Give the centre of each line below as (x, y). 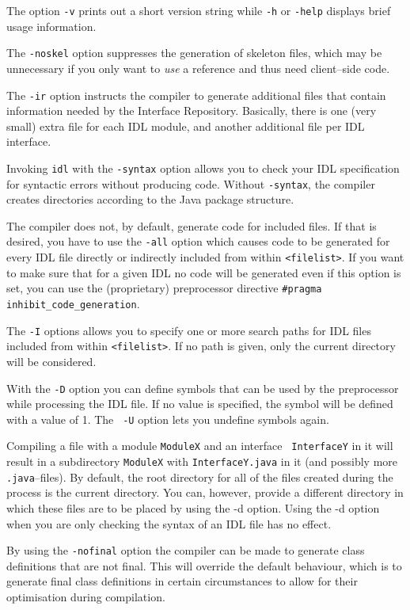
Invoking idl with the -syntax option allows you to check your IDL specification (203, 168)
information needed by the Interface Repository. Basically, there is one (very (192, 111)
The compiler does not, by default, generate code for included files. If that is (192, 225)
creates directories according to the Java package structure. (150, 199)
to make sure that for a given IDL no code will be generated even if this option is (204, 272)
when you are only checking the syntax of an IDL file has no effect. (169, 523)
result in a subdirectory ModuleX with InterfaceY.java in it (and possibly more (202, 461)
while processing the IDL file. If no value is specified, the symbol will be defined (200, 404)
